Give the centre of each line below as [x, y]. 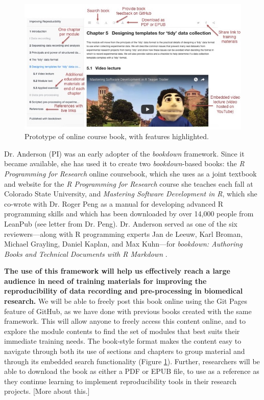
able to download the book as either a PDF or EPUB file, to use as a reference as [132, 371]
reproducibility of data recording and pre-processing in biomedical [124, 291]
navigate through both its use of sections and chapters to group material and [125, 351]
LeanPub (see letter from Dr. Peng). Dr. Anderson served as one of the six [121, 223]
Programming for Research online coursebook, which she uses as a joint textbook [130, 173]
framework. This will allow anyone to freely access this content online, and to [125, 321]
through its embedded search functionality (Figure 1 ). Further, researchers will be [132, 361]
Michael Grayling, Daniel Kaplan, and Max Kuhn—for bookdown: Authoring [123, 244]
